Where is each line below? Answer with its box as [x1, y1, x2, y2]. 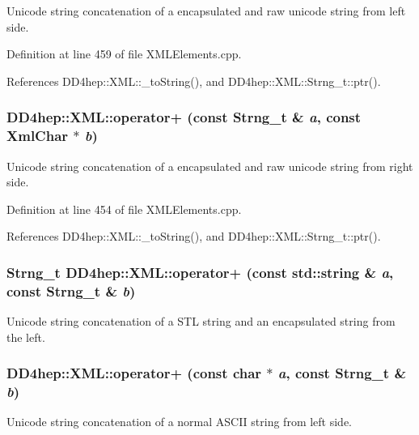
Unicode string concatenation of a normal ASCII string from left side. [6, 413, 353, 430]
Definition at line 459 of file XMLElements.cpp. [6, 45, 242, 62]
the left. [6, 328, 45, 345]
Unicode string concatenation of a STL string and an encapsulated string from [6, 313, 396, 330]
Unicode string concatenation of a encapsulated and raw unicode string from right [6, 157, 413, 174]
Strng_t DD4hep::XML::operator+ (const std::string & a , [6, 262, 394, 282]
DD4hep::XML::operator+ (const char [6, 363, 262, 383]
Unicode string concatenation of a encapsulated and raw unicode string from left [6, 2, 406, 19]
